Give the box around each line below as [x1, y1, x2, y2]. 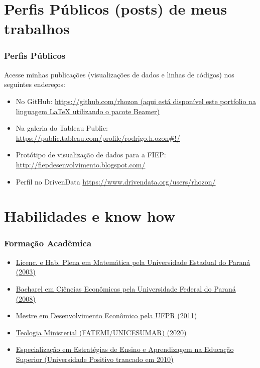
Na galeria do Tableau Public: [16, 123, 108, 133]
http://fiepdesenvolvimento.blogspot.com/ [16, 159, 146, 169]
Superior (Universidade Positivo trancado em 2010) [16, 353, 174, 364]
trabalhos [4, 18, 70, 39]
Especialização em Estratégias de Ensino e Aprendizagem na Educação [16, 344, 234, 354]
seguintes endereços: [4, 79, 65, 89]
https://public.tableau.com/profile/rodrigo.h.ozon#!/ [16, 132, 180, 143]
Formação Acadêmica [4, 237, 92, 249]
